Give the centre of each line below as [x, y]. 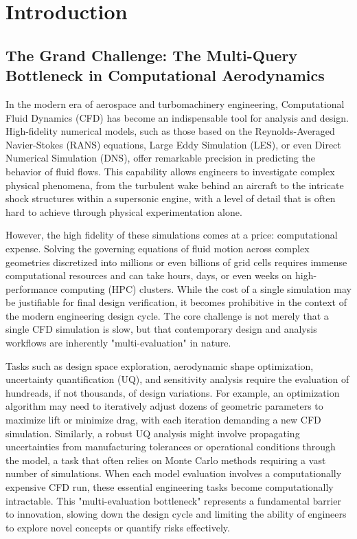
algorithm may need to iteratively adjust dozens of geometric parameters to [164, 406]
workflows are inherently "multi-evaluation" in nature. [118, 343]
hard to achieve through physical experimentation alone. [124, 211]
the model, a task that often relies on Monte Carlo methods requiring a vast [166, 460]
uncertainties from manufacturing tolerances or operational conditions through [171, 447]
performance [32, 288]
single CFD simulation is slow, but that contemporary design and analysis [161, 329]
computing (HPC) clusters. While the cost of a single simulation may [206, 288]
